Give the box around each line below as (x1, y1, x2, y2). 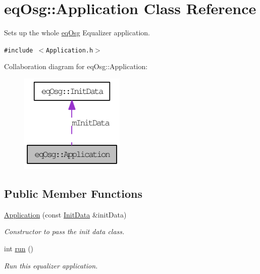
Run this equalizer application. (4, 260, 98, 270)
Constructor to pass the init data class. (4, 226, 125, 237)
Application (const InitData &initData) (4, 209, 127, 220)
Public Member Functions (4, 186, 142, 201)
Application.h (46, 46, 93, 54)
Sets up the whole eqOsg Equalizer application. (4, 27, 150, 38)
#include (4, 46, 33, 54)
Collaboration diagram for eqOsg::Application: (4, 61, 148, 72)
